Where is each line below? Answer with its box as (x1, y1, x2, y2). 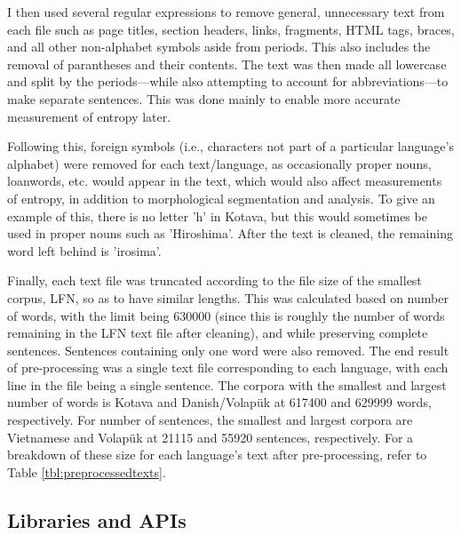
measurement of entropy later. (7, 107, 171, 125)
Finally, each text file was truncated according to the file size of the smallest (7, 271, 422, 290)
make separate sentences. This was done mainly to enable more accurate (7, 89, 401, 108)
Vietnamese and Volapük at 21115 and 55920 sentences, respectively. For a (7, 427, 414, 446)
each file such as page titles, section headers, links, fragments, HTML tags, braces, (7, 20, 455, 38)
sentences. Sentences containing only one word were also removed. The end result (7, 340, 449, 359)
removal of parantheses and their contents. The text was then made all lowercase (7, 54, 447, 73)
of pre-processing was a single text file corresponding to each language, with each (7, 358, 449, 377)
